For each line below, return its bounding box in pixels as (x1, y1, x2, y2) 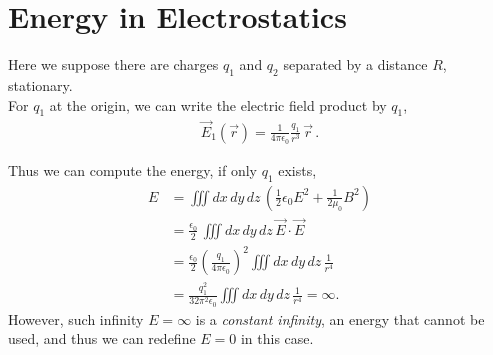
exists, (278, 159, 317, 180)
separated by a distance (283, 54, 428, 75)
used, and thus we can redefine (8, 328, 196, 349)
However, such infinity (8, 308, 144, 329)
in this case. (240, 328, 314, 349)
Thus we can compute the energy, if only (8, 159, 257, 180)
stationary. (8, 74, 73, 95)
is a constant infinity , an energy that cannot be (195, 308, 485, 329)
